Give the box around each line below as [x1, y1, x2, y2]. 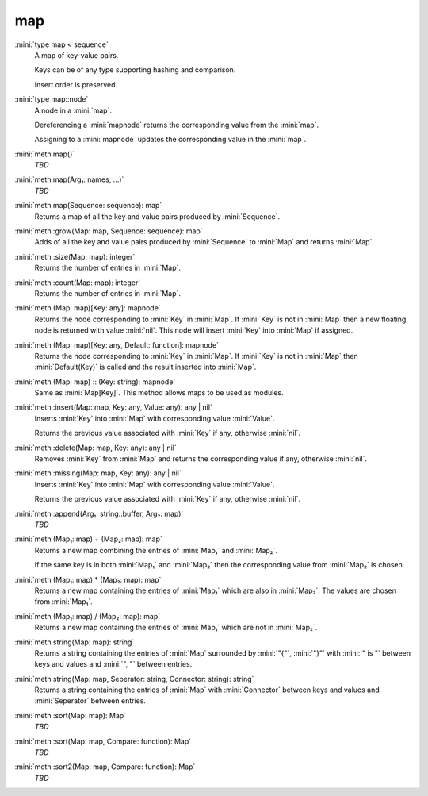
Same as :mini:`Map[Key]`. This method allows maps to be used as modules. [34, 388, 284, 398]
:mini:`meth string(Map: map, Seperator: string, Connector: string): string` [14, 674, 254, 683]
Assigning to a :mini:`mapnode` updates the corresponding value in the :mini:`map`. [34, 135, 307, 144]
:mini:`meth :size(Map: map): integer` [14, 252, 136, 261]
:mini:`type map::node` [14, 94, 89, 104]
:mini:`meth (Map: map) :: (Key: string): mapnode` [14, 377, 176, 386]
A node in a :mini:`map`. [34, 106, 113, 115]
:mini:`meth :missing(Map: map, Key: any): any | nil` [14, 468, 182, 478]
